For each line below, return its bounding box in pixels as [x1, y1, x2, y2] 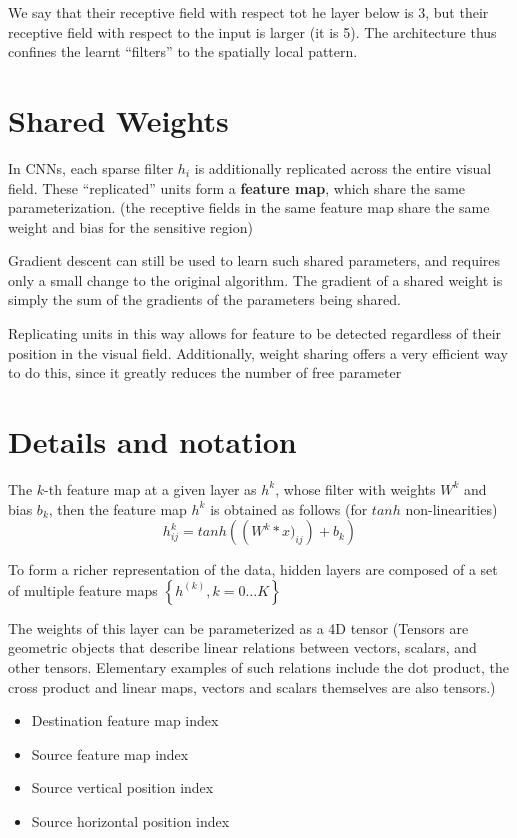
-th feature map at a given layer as [44, 478, 257, 499]
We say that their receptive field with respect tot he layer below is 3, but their [8, 2, 489, 22]
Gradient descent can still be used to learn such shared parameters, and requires [8, 250, 501, 271]
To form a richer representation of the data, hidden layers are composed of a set [8, 559, 498, 580]
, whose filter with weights [275, 478, 436, 499]
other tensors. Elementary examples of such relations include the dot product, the [8, 656, 509, 677]
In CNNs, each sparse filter [8, 157, 174, 178]
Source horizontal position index [31, 810, 230, 831]
